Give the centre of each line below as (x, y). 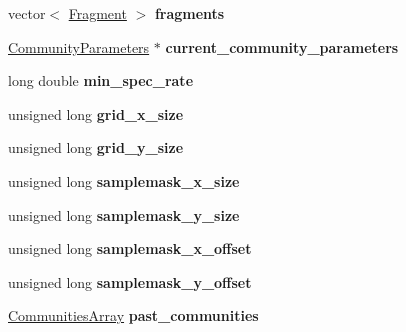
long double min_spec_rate (101, 80)
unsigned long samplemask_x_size (124, 180)
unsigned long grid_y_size (96, 147)
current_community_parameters (282, 46)
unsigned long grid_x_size (96, 113)
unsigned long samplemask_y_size (124, 214)
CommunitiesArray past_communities (133, 315)
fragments (189, 13)
